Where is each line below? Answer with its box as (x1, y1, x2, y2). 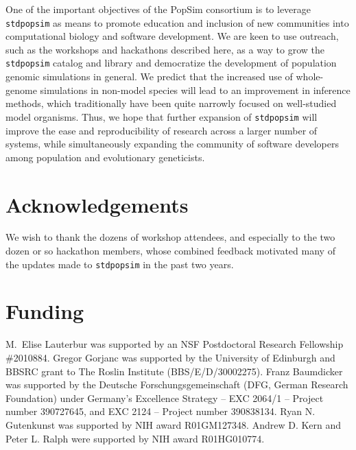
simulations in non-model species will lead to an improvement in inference (40, 82, 351, 97)
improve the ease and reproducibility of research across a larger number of (5, 123, 318, 137)
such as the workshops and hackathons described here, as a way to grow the (5, 42, 324, 56)
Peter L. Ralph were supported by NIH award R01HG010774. (5, 431, 265, 445)
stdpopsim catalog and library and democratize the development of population (5, 56, 337, 70)
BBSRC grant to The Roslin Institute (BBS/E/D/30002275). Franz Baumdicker (5, 364, 343, 378)
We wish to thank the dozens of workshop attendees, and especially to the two (5, 230, 335, 244)
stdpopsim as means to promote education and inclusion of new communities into (5, 15, 349, 29)
